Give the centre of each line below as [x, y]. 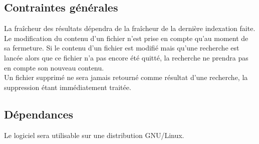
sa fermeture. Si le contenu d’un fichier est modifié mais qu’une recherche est [122, 48]
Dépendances [39, 114]
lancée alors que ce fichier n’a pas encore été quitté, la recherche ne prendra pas [126, 57]
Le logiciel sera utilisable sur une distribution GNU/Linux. [94, 135]
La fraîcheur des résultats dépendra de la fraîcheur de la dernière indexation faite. [130, 28]
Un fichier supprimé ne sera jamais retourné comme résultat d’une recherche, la [126, 77]
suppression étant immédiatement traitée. [68, 87]
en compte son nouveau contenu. [54, 67]
